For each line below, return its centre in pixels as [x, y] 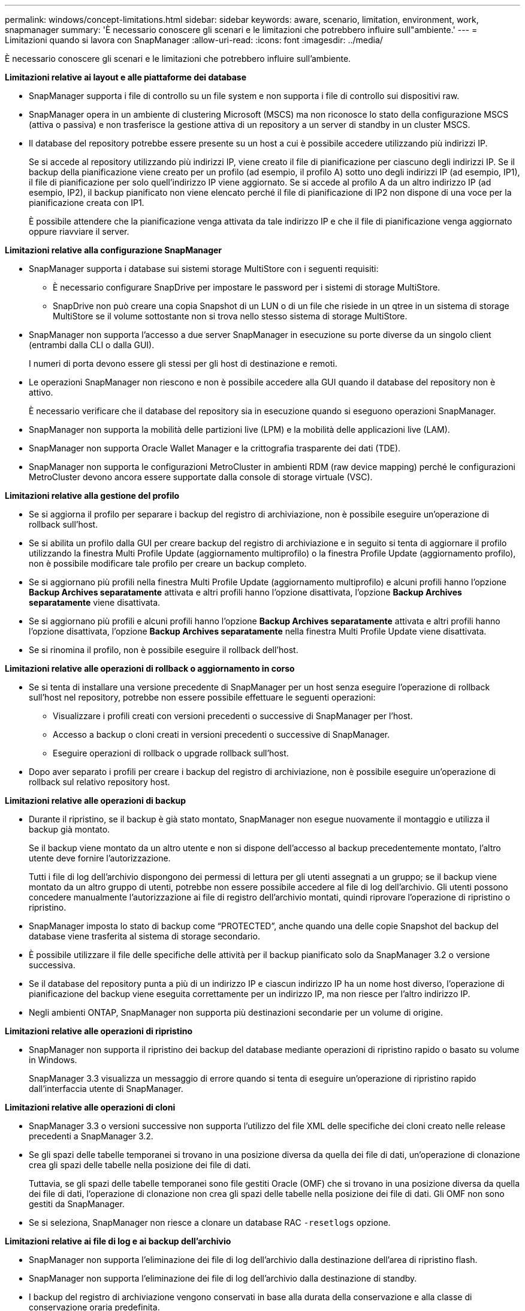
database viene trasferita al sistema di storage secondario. [144, 936]
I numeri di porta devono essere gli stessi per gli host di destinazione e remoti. [183, 363]
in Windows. [53, 1060]
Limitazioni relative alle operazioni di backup [96, 800]
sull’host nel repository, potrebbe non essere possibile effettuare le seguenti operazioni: [202, 697]
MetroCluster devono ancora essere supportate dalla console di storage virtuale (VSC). [201, 477]
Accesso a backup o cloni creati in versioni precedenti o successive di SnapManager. [221, 734]
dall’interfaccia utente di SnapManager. [106, 1089]
